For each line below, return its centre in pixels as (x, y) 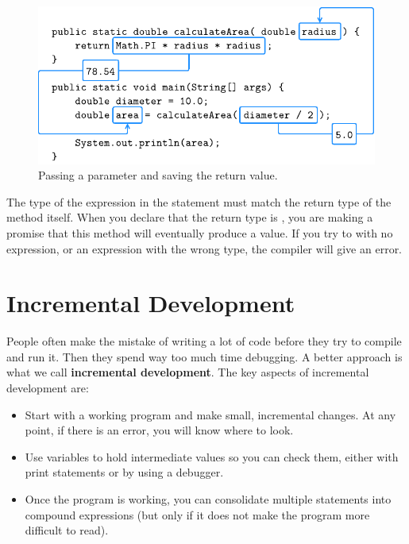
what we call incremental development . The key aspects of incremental (188, 372)
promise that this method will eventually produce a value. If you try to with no (200, 232)
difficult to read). (67, 530)
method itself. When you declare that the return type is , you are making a (190, 217)
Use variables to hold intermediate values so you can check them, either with (212, 456)
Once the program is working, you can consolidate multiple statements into (208, 498)
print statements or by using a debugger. (124, 472)
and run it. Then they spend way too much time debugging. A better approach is (204, 356)
